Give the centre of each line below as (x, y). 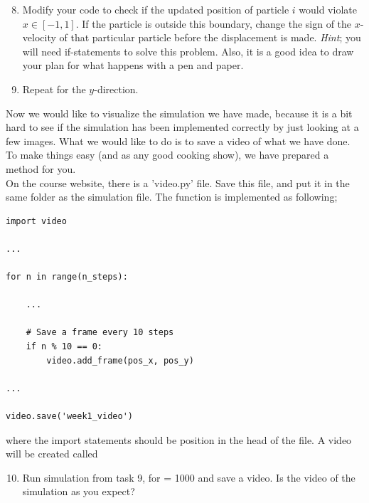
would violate (328, 9)
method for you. (41, 168)
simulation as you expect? (79, 491)
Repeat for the (54, 89)
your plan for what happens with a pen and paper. (133, 65)
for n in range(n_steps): (67, 277)
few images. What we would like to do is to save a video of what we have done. (178, 141)
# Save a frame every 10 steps (100, 333)
